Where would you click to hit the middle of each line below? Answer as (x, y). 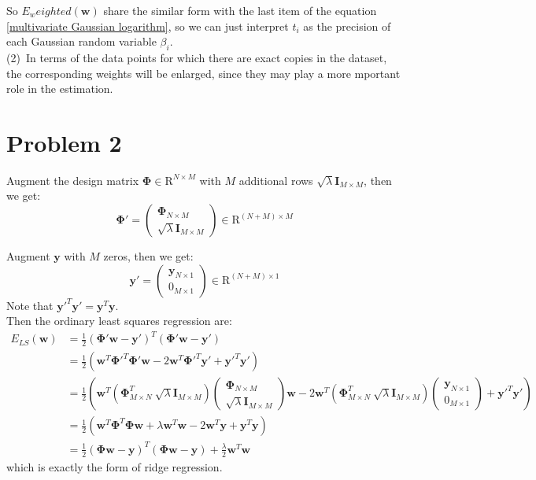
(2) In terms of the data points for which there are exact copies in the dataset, (197, 57)
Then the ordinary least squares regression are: (119, 321)
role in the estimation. (60, 89)
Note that (30, 305)
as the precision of (347, 26)
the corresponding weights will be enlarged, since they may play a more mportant (203, 73)
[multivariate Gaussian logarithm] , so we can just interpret (148, 26)
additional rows (276, 180)
